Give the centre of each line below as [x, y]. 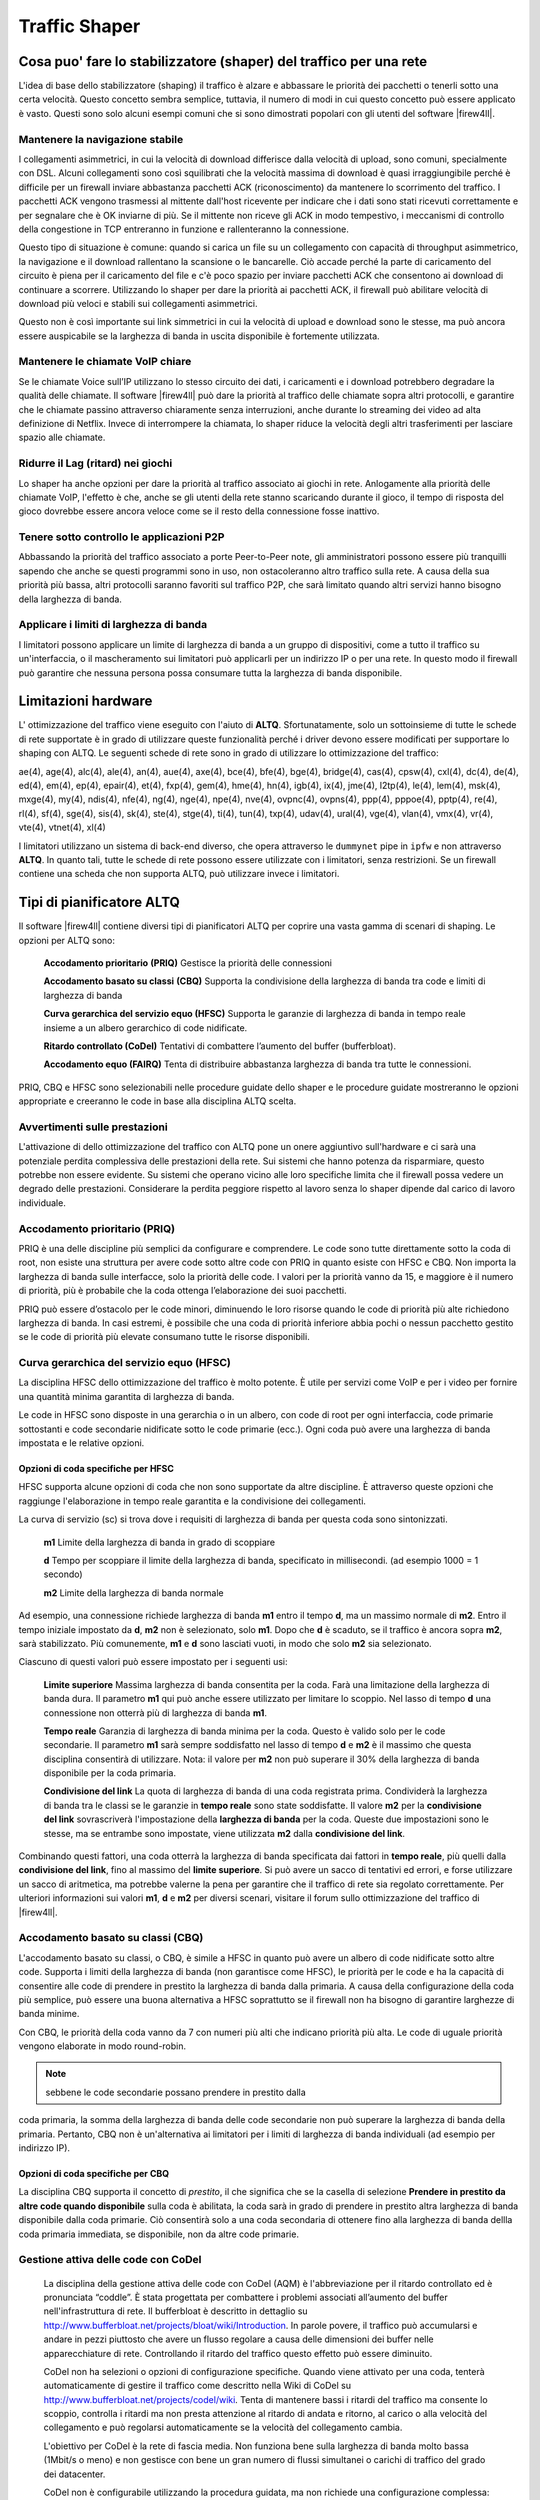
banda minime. [49, 2014]
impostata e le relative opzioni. [81, 1443]
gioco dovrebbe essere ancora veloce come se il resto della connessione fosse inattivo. [199, 511]
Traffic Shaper [79, 26]
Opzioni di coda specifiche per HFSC [96, 1469]
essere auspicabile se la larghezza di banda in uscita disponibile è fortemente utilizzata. [199, 336]
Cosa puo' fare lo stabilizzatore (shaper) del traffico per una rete [223, 61]
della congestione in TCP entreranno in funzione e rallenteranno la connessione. [183, 229]
